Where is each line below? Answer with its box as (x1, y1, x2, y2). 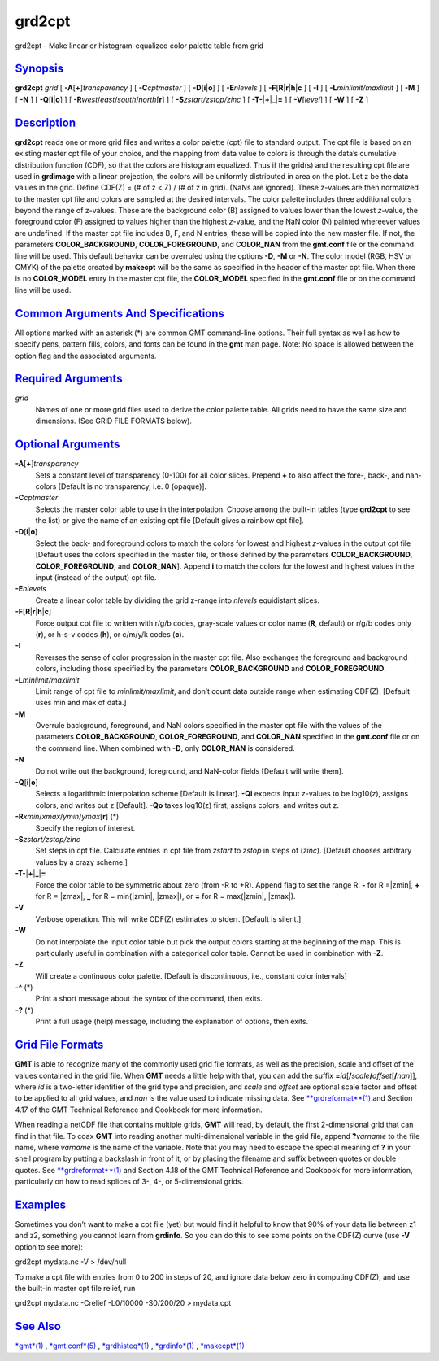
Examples (15, 1197, 67, 1211)
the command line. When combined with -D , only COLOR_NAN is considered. (35, 743, 296, 752)
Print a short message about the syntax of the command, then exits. (35, 993, 263, 1004)
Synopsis (15, 62, 64, 76)
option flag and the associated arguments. (15, 351, 157, 360)
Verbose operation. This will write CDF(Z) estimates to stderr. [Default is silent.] (35, 914, 302, 923)
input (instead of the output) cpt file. (35, 573, 157, 582)
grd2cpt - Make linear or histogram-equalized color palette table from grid (15, 41, 264, 50)
